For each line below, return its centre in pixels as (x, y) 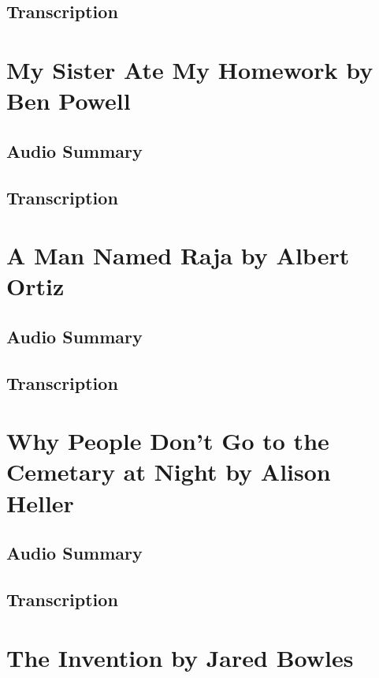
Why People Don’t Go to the (168, 441)
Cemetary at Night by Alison (169, 472)
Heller (40, 502)
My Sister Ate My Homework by (190, 69)
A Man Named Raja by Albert (178, 255)
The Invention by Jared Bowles (180, 657)
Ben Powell (69, 101)
